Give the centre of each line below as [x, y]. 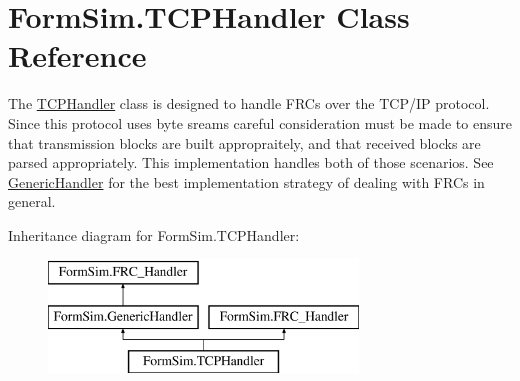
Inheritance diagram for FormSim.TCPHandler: [154, 234]
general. [32, 201]
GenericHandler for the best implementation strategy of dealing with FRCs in [246, 181]
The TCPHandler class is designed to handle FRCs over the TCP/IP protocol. [249, 103]
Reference [77, 55]
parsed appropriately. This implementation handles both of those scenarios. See [251, 162]
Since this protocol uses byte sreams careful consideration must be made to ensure [260, 122]
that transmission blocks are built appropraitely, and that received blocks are [244, 142]
